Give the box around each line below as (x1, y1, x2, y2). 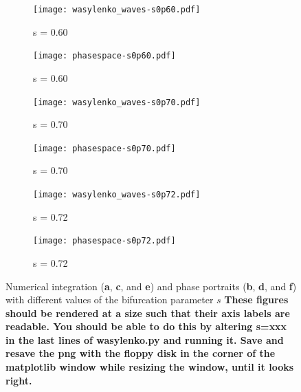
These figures (224, 292, 289, 307)
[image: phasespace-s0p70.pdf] (33, 143, 176, 153)
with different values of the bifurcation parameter (5, 292, 214, 307)
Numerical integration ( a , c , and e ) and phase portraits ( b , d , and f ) (5, 279, 297, 293)
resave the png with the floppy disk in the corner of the (5, 346, 276, 360)
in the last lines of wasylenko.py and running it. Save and (5, 332, 284, 347)
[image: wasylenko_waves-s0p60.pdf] (33, 5, 201, 14)
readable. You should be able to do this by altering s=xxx (5, 319, 287, 334)
